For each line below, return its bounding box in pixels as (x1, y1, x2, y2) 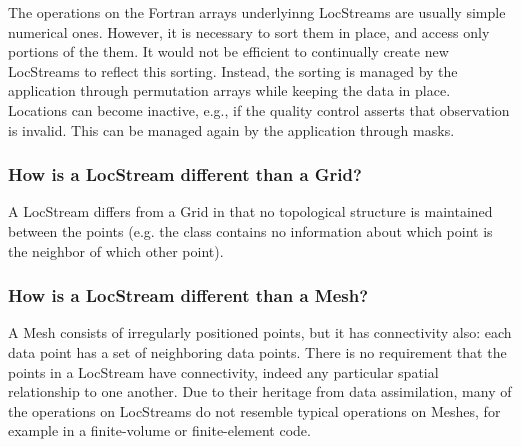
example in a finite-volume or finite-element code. (8, 420, 311, 441)
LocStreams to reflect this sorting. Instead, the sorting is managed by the (8, 60, 458, 81)
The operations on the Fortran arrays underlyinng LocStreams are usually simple (8, 2, 506, 22)
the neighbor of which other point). (8, 240, 224, 261)
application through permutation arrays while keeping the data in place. (8, 80, 451, 101)
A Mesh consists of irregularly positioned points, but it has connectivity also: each (8, 322, 512, 343)
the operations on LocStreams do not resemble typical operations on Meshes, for (8, 400, 501, 421)
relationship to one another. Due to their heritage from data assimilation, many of (8, 381, 512, 402)
